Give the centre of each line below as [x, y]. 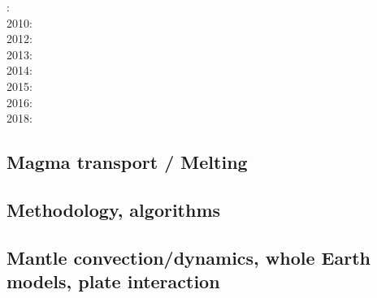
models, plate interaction [113, 281]
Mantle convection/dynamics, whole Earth [188, 257]
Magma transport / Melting [127, 162]
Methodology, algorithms [114, 209]
